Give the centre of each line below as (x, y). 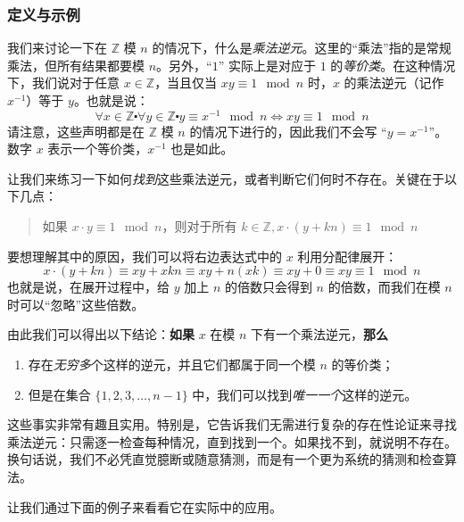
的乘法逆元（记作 (394, 83)
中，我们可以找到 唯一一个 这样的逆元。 (305, 394)
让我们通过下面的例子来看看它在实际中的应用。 (145, 506)
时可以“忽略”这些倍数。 (76, 304)
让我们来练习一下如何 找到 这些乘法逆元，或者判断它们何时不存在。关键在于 (226, 178)
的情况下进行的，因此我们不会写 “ (288, 131)
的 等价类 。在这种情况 (393, 65)
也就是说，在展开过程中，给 (88, 287)
